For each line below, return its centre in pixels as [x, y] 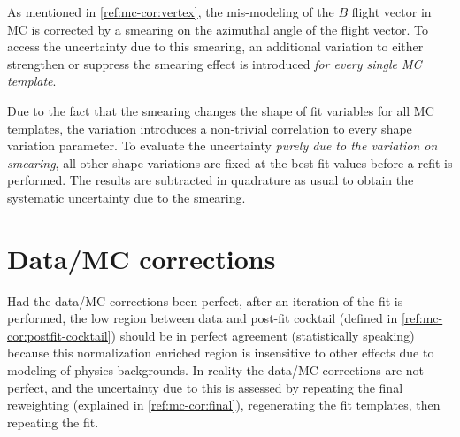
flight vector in [391, 11]
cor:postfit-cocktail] [59, 335]
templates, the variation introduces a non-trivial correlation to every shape [210, 128]
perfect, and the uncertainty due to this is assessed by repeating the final [205, 387]
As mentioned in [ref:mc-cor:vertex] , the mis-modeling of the [171, 11]
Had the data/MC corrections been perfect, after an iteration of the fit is [205, 300]
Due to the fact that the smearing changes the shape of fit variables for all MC [221, 110]
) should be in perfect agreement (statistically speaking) [263, 335]
